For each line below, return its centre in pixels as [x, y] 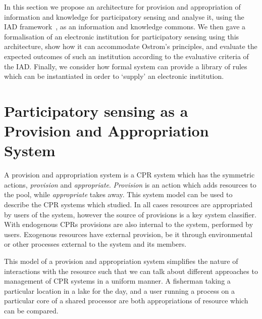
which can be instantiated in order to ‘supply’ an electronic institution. [114, 76]
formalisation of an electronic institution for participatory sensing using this [122, 36]
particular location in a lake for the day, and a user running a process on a [120, 290]
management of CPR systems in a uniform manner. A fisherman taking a [117, 281]
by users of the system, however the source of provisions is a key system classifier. [130, 214]
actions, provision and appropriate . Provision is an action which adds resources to [130, 184]
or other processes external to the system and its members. [95, 244]
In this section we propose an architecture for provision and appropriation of [122, 7]
